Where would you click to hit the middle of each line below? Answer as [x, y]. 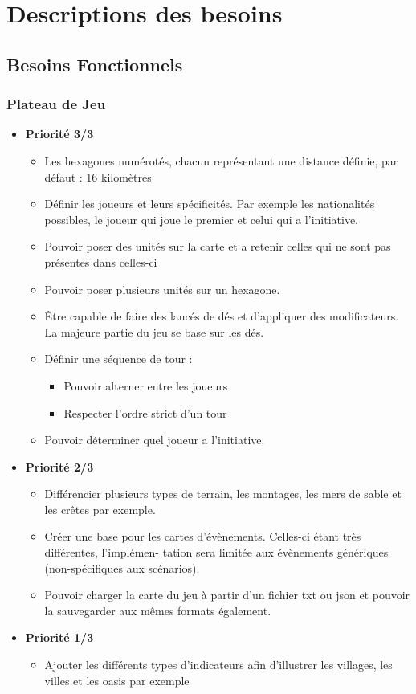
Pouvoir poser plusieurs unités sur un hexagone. [162, 289]
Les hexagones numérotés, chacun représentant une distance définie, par [221, 160]
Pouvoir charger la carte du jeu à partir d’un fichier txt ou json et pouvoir [227, 595]
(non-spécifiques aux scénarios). [122, 567]
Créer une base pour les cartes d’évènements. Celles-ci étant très [203, 536]
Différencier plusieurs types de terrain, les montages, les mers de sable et [223, 494]
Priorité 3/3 [59, 134]
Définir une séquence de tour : [118, 359]
